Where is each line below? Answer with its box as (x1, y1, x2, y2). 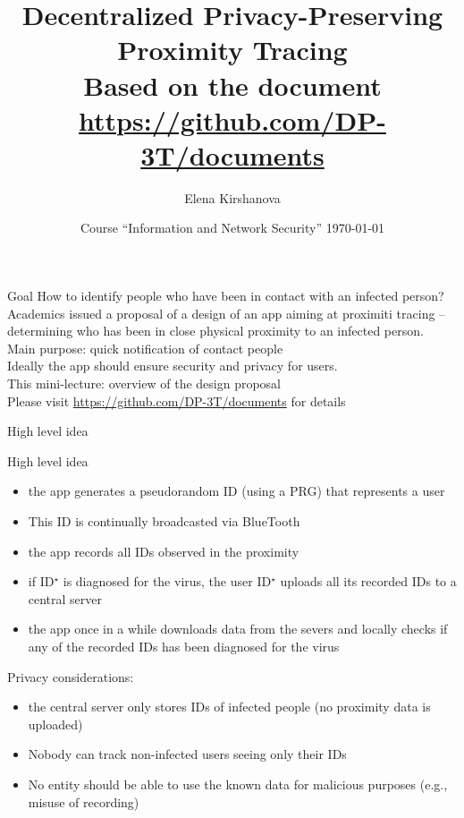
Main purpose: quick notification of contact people (7, 338, 283, 357)
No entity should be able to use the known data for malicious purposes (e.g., (28, 774, 448, 793)
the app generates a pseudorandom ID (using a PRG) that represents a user (28, 481, 445, 500)
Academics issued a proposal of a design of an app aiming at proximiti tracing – (7, 303, 446, 322)
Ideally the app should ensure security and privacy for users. (7, 356, 338, 375)
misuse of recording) (28, 792, 139, 811)
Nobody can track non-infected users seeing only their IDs (28, 745, 347, 763)
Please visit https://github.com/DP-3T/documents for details (7, 391, 346, 410)
